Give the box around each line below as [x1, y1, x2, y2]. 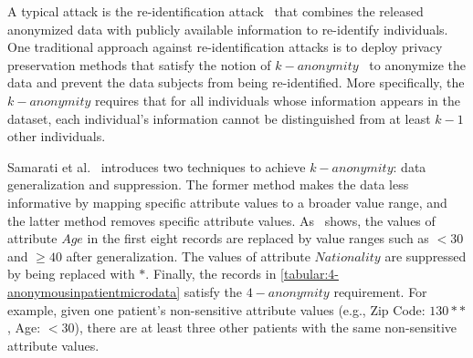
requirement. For [333, 281, 427, 301]
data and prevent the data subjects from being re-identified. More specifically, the [7, 73, 465, 92]
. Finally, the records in [145, 264, 277, 283]
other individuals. [7, 127, 106, 146]
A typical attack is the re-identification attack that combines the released [7, 2, 424, 20]
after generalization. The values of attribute [66, 246, 310, 265]
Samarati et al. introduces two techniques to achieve [7, 157, 306, 176]
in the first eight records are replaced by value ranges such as [87, 229, 429, 248]
